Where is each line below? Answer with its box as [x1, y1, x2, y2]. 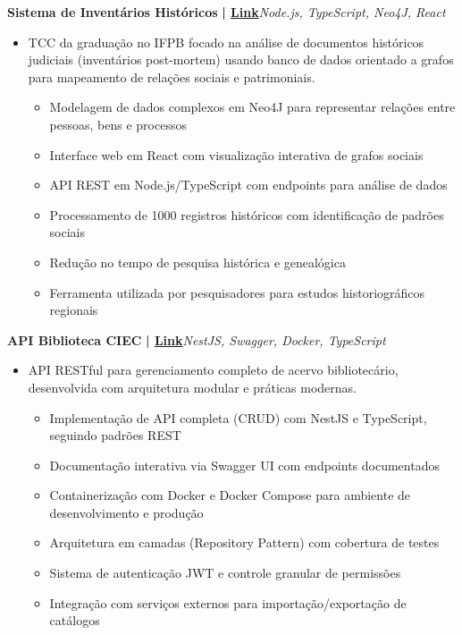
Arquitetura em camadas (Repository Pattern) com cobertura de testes [49, 533, 440, 552]
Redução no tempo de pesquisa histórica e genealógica [49, 252, 346, 271]
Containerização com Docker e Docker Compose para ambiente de [49, 486, 411, 504]
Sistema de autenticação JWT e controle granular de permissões [49, 563, 401, 582]
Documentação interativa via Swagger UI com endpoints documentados [49, 455, 440, 474]
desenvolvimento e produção [49, 503, 204, 521]
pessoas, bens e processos [49, 114, 187, 133]
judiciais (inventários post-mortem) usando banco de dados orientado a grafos [28, 50, 454, 69]
